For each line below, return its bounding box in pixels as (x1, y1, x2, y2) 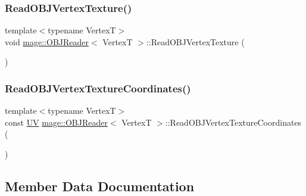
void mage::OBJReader (5, 35, 89, 48)
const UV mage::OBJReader (5, 116, 108, 128)
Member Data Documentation (5, 176, 195, 195)
